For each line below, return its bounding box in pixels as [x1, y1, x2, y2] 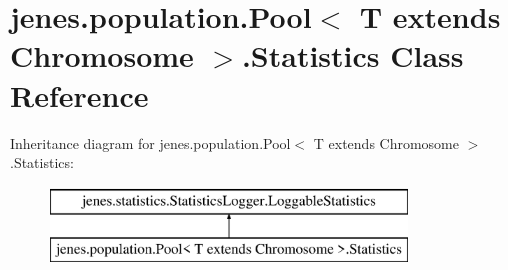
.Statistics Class [241, 35, 464, 76]
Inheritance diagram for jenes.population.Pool [10, 132, 291, 153]
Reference [10, 74, 149, 115]
